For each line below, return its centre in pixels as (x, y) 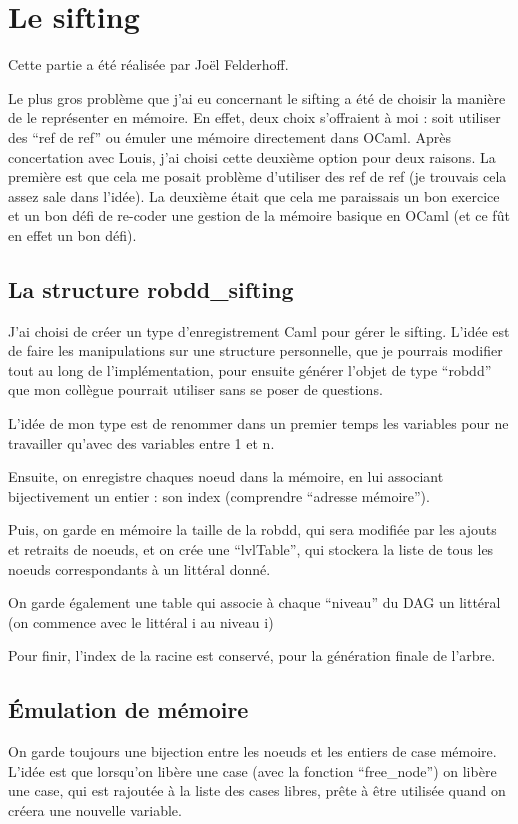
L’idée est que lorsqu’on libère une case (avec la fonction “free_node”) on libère (252, 770)
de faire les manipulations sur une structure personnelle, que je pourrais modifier (255, 350)
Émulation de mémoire (128, 709)
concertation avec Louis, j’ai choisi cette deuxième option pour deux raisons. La (252, 156)
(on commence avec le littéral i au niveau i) (141, 621)
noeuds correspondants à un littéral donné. (139, 568)
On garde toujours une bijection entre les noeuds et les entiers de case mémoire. (252, 751)
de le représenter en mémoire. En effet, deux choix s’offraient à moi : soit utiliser (254, 117)
